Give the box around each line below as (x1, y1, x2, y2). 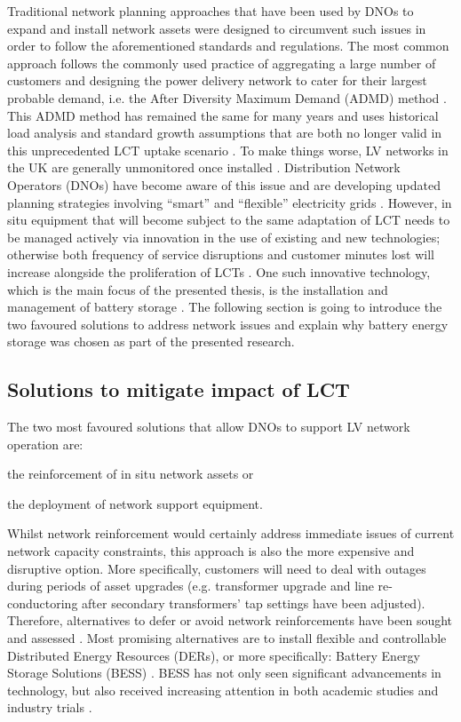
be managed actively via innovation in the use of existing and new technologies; (7, 227, 441, 246)
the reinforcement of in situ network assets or (7, 464, 254, 483)
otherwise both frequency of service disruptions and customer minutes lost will (7, 245, 435, 264)
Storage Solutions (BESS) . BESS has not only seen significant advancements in (7, 663, 441, 682)
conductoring (7, 593, 78, 612)
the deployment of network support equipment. (7, 494, 263, 512)
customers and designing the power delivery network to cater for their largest (7, 71, 427, 90)
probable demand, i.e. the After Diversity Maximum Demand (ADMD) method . (7, 88, 447, 107)
